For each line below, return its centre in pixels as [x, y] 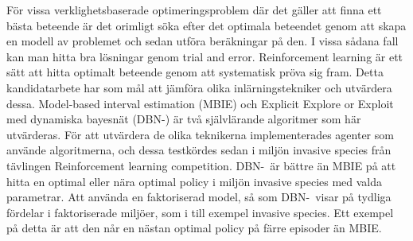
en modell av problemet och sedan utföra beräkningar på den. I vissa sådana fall [203, 41]
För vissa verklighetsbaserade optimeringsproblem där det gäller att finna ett [194, 10]
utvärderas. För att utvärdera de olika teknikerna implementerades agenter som [200, 134]
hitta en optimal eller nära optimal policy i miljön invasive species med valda [195, 181]
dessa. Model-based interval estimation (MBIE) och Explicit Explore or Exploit [200, 103]
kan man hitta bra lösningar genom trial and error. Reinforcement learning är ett [205, 56]
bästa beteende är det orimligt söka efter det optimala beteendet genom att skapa [206, 25]
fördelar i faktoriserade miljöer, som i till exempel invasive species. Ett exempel [200, 212]
